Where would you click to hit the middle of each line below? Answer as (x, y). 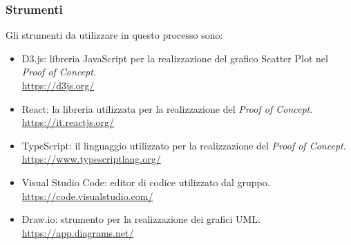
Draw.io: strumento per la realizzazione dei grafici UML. (141, 219)
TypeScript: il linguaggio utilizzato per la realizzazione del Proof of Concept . (184, 145)
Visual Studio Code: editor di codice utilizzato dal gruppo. (146, 182)
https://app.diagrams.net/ (78, 232)
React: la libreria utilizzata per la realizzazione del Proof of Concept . (167, 108)
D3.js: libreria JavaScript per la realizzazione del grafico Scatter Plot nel (175, 58)
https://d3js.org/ (58, 85)
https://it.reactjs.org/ (68, 122)
